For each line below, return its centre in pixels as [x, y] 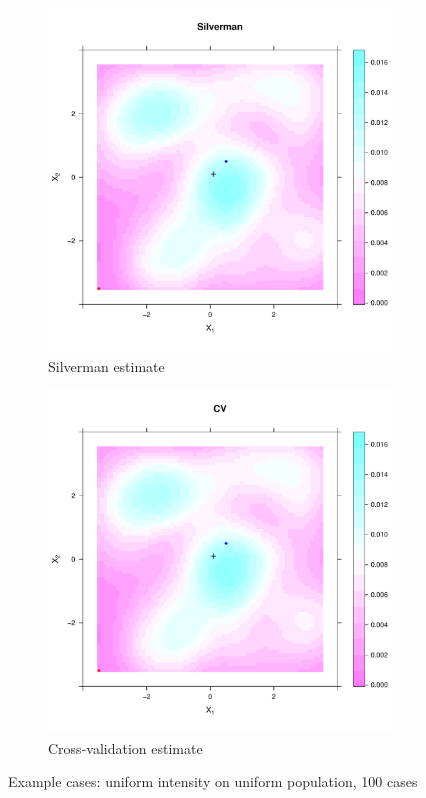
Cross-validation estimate [125, 747]
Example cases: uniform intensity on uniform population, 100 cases [213, 781]
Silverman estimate [106, 365]
